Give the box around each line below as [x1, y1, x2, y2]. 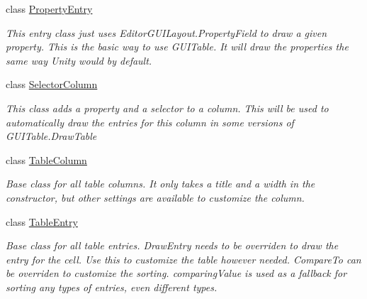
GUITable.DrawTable [6, 129, 97, 143]
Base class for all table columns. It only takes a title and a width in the [6, 176, 315, 191]
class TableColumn [6, 152, 87, 167]
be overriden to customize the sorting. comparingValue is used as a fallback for [6, 266, 347, 281]
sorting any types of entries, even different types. [6, 279, 218, 294]
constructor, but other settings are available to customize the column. [6, 190, 305, 205]
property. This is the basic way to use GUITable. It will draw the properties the [6, 39, 349, 54]
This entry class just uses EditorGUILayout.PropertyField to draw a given [6, 25, 327, 40]
